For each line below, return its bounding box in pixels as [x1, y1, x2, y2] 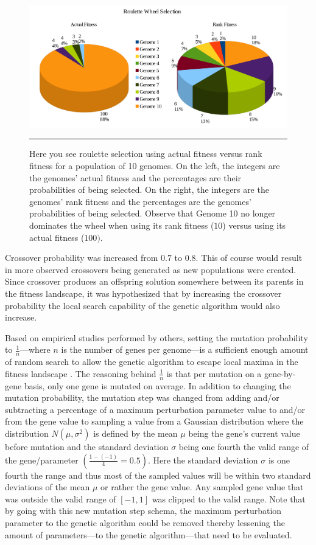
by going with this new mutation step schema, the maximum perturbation [5, 504, 282, 517]
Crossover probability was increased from [5, 251, 158, 264]
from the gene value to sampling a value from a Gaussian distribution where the [5, 415, 304, 428]
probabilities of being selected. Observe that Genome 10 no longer [29, 207, 276, 220]
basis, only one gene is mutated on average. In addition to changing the [24, 379, 291, 392]
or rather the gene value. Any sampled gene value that [100, 481, 304, 493]
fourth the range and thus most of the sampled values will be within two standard [5, 468, 311, 481]
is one [268, 453, 290, 466]
